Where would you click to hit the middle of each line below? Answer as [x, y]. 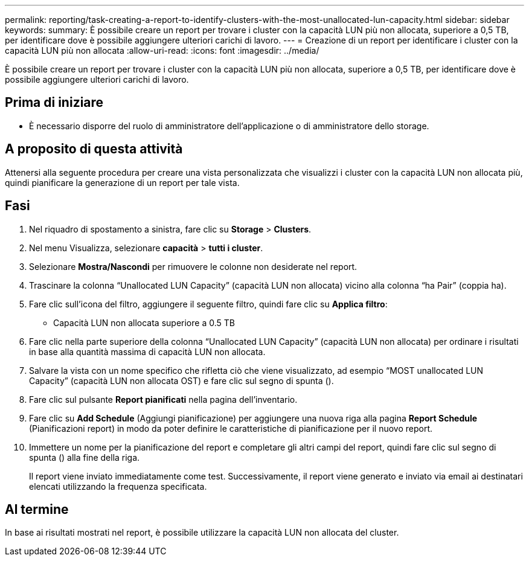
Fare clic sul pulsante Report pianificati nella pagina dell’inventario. [163, 399]
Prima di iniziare [54, 103]
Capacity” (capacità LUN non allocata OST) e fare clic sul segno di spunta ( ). [181, 380]
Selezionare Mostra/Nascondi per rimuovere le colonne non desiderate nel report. [193, 266]
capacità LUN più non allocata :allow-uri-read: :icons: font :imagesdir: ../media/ [162, 50]
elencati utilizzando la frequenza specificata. [118, 486]
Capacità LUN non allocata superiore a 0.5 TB [144, 322]
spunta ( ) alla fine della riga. [85, 457]
